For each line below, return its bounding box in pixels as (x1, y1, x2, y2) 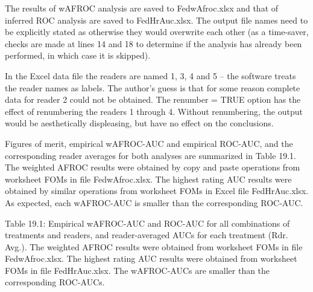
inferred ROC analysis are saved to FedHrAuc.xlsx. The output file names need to (5, 13, 308, 26)
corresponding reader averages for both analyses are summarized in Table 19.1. (5, 149, 296, 161)
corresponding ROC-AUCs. (5, 276, 105, 288)
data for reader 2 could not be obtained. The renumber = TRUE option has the (5, 93, 301, 106)
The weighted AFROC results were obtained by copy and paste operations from (5, 161, 300, 174)
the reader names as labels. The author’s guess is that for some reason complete (5, 81, 300, 94)
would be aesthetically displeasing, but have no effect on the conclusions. (5, 117, 274, 129)
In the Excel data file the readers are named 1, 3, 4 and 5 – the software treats (5, 69, 296, 82)
